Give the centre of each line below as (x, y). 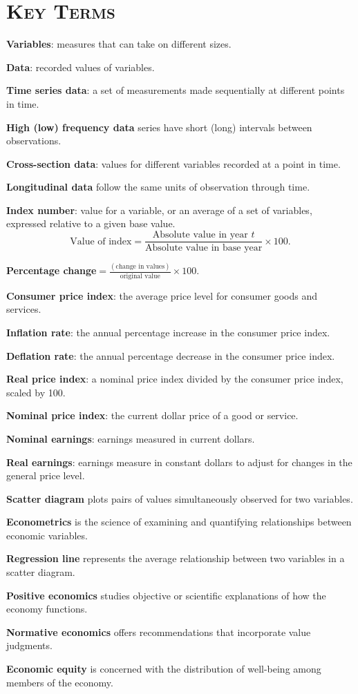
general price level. (46, 475)
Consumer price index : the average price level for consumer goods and (162, 295)
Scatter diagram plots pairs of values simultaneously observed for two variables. (180, 498)
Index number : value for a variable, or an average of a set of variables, (159, 210)
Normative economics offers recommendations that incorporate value (159, 632)
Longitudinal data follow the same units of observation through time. (158, 187)
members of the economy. (60, 682)
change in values (140, 267)
